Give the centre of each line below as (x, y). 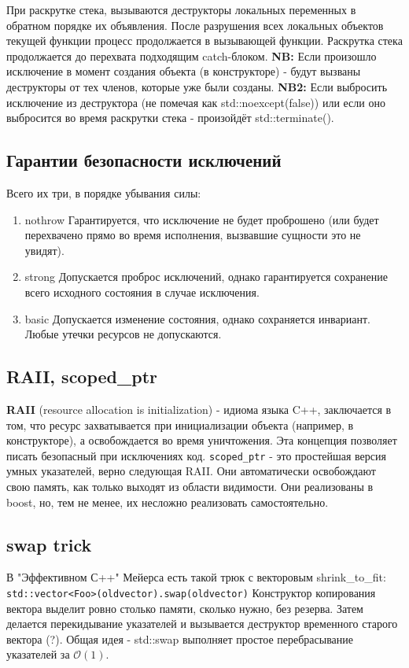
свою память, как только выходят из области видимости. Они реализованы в (190, 486)
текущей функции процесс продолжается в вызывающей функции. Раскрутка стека (204, 41)
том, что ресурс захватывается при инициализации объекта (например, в (180, 424)
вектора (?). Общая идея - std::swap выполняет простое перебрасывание (180, 638)
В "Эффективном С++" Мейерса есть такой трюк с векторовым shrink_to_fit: (196, 577)
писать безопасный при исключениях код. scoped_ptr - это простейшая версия (196, 455)
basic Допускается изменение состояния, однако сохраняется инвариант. (197, 318)
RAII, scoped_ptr (82, 376)
